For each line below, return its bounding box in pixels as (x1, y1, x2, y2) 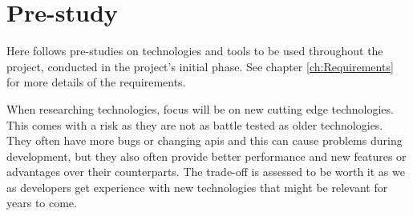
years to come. (6, 194, 77, 211)
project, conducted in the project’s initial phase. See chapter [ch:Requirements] (6, 58, 394, 74)
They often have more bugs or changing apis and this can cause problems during (6, 132, 403, 149)
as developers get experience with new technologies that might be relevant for (6, 178, 388, 195)
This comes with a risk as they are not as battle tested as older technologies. (6, 116, 383, 133)
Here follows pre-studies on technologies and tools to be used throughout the (6, 42, 383, 59)
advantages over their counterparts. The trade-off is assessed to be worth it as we (6, 163, 405, 180)
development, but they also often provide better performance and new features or (6, 147, 407, 164)
